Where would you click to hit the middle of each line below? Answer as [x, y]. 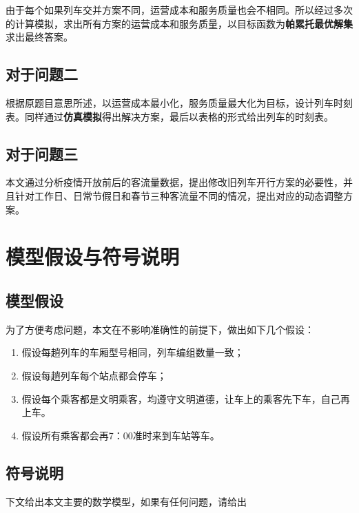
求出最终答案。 [39, 37]
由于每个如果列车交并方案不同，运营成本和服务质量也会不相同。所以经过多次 [179, 10]
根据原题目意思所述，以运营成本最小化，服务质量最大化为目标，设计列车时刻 [179, 102]
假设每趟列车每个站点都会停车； [94, 375]
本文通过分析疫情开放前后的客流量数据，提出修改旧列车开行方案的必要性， [174, 182]
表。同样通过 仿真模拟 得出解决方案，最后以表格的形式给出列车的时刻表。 [170, 116]
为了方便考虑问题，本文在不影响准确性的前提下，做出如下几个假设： [160, 329]
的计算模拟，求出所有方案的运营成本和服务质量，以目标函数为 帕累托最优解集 [179, 23]
